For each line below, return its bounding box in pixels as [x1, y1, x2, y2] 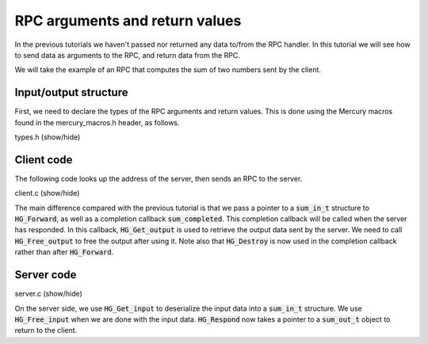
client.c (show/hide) [14, 189, 80, 198]
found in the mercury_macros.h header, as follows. [14, 117, 180, 127]
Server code [14, 268, 77, 281]
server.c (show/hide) [14, 289, 82, 299]
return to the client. [14, 326, 78, 335]
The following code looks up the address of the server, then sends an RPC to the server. [14, 174, 303, 183]
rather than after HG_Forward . [14, 247, 114, 257]
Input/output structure [14, 86, 128, 99]
